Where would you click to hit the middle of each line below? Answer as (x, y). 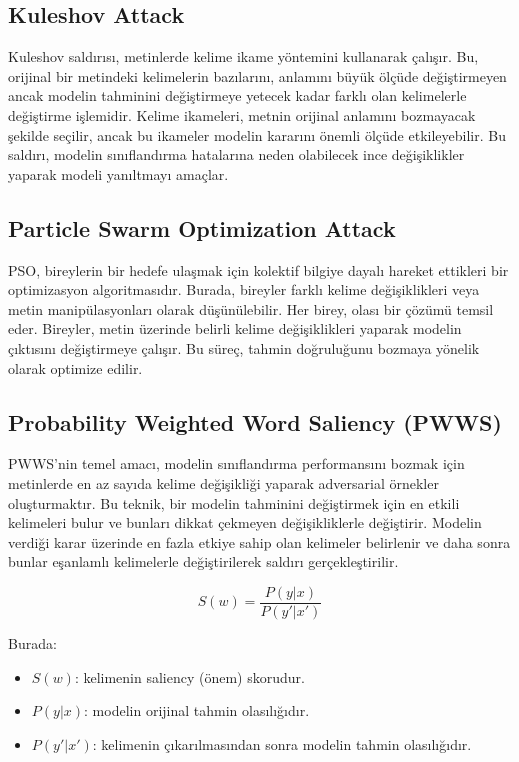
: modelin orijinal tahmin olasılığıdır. (197, 710)
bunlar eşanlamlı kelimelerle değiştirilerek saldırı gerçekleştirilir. (203, 561)
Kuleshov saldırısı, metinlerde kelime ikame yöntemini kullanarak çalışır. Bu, (243, 56)
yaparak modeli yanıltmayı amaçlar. (118, 173)
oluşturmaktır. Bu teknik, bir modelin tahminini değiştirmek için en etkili (234, 502)
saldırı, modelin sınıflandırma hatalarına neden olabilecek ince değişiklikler (236, 154)
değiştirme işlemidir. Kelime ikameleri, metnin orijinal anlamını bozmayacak (242, 114)
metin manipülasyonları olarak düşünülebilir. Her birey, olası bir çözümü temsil (251, 308)
